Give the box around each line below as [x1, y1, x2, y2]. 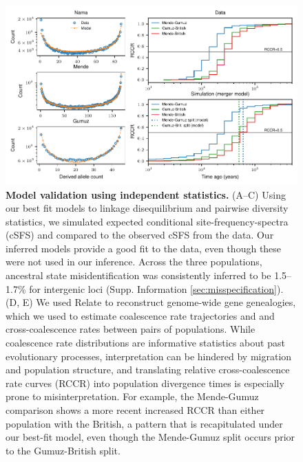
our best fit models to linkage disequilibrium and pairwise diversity [6, 201, 289, 215]
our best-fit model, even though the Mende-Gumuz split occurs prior [6, 430, 295, 444]
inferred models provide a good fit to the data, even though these [6, 241, 282, 255]
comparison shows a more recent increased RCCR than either [6, 403, 265, 417]
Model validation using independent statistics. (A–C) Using [6, 187, 286, 201]
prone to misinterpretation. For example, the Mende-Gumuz [6, 389, 259, 404]
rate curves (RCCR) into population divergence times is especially [6, 375, 284, 390]
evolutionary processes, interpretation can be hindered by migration [6, 349, 292, 363]
